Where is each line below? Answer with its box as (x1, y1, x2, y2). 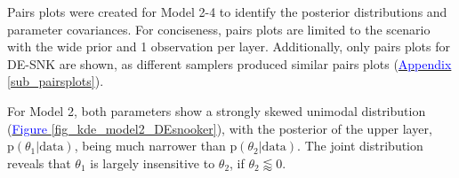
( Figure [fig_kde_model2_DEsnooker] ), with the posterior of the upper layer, (7, 119, 432, 137)
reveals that (7, 153, 71, 172)
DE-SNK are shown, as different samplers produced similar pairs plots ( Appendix (7, 54, 452, 73)
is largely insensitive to (90, 153, 215, 172)
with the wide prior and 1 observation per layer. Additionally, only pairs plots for (7, 37, 450, 56)
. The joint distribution (297, 136, 423, 155)
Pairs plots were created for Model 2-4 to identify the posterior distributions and (7, 3, 447, 20)
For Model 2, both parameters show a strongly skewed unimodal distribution (7, 101, 426, 120)
